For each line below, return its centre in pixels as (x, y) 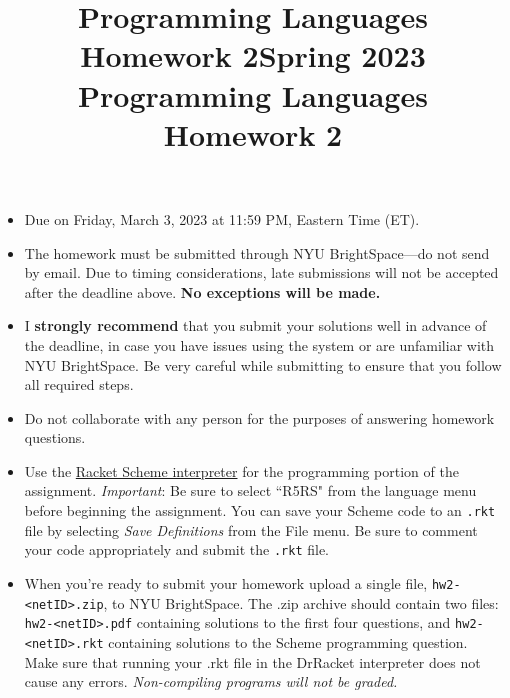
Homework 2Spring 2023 (253, 55)
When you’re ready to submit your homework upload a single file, (226, 582)
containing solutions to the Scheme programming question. (288, 641)
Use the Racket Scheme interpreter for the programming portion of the (241, 470)
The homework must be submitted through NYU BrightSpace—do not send (257, 252)
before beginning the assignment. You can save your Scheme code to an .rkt (260, 510)
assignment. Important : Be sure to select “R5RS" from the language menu (250, 490)
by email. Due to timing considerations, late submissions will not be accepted (261, 272)
